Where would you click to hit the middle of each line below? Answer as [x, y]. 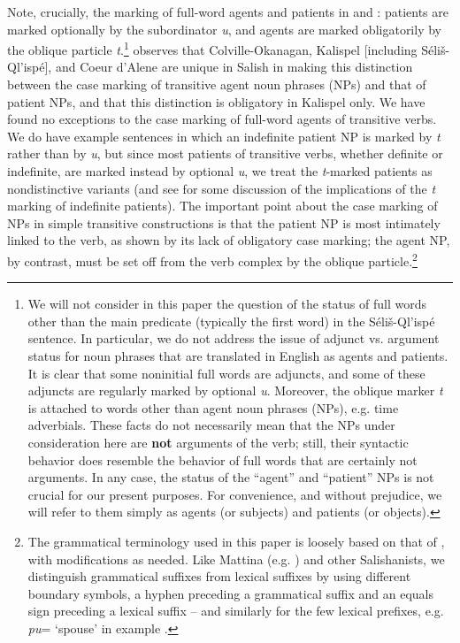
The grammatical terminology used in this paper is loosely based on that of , [236, 541]
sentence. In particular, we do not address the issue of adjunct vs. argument [234, 338]
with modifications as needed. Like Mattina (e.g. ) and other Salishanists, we [236, 559]
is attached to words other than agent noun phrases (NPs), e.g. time [213, 407]
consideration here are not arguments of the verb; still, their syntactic [218, 442]
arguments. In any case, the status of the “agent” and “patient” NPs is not [231, 477]
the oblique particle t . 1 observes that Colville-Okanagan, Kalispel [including [212, 48]
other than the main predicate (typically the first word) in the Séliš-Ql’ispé [231, 321]
